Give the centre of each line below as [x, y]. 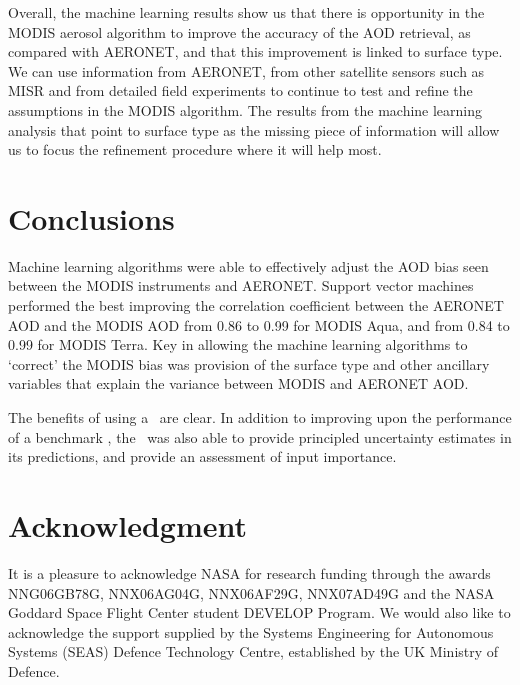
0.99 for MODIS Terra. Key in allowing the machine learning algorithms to [238, 344]
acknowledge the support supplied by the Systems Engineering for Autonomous [251, 631]
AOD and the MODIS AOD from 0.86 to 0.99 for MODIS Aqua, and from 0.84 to [259, 324]
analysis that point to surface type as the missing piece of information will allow [254, 129]
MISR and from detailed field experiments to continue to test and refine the [240, 90]
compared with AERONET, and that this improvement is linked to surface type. [255, 51]
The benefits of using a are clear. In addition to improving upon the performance [260, 417]
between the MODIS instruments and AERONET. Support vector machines [241, 285]
